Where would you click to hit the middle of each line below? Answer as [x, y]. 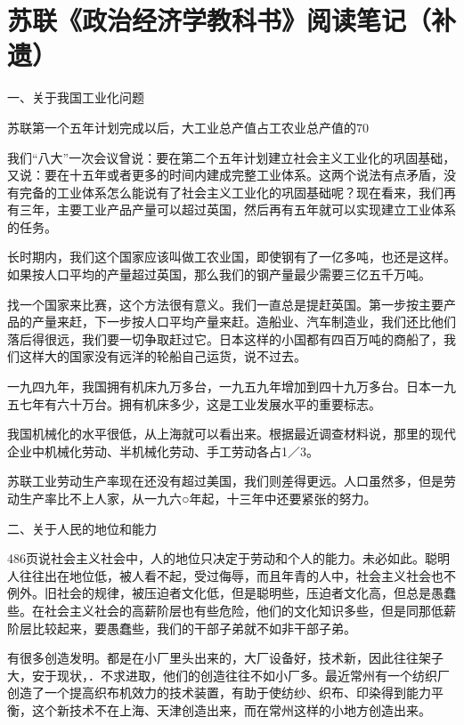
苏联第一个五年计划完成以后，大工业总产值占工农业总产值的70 [188, 127]
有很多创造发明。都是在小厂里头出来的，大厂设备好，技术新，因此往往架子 [225, 658]
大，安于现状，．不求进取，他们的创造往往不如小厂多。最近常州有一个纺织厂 [228, 675]
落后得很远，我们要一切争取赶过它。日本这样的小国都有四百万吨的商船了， [225, 338]
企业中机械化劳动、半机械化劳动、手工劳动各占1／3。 [163, 451]
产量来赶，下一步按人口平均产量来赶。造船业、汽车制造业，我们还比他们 [244, 322]
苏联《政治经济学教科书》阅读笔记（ [220, 20]
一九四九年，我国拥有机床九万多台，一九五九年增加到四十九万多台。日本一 [225, 387]
